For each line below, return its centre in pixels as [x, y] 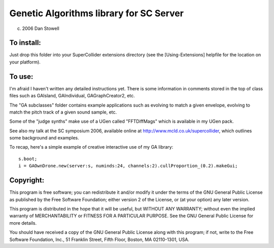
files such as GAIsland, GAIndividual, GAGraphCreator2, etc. [72, 96]
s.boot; [28, 159]
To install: [25, 43]
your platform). [25, 62]
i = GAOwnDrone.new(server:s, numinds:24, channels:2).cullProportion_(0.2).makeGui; [128, 166]
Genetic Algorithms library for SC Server [96, 13]
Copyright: [27, 180]
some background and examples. [44, 138]
